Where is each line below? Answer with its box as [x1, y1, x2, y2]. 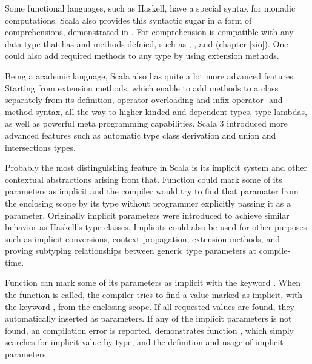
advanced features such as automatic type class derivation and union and [5, 128, 276, 141]
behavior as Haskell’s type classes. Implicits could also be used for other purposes [5, 220, 307, 233]
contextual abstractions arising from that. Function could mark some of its [5, 173, 282, 185]
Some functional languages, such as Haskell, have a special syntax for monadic [5, 2, 296, 14]
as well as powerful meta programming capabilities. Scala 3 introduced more [5, 117, 288, 130]
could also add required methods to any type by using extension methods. [5, 49, 279, 62]
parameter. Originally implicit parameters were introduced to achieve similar [5, 208, 290, 221]
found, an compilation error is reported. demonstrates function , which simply [5, 323, 294, 336]
